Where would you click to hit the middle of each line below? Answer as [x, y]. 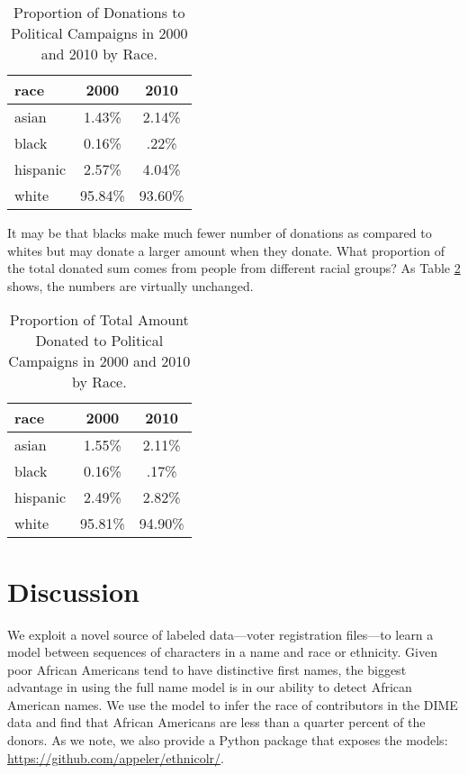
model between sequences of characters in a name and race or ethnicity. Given [222, 652]
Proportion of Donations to [99, 12]
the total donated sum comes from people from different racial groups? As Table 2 [234, 268]
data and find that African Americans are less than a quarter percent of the [216, 722]
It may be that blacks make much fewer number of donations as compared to [220, 232]
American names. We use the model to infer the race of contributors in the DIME [233, 704]
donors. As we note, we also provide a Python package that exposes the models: [228, 740]
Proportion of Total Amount [99, 320]
